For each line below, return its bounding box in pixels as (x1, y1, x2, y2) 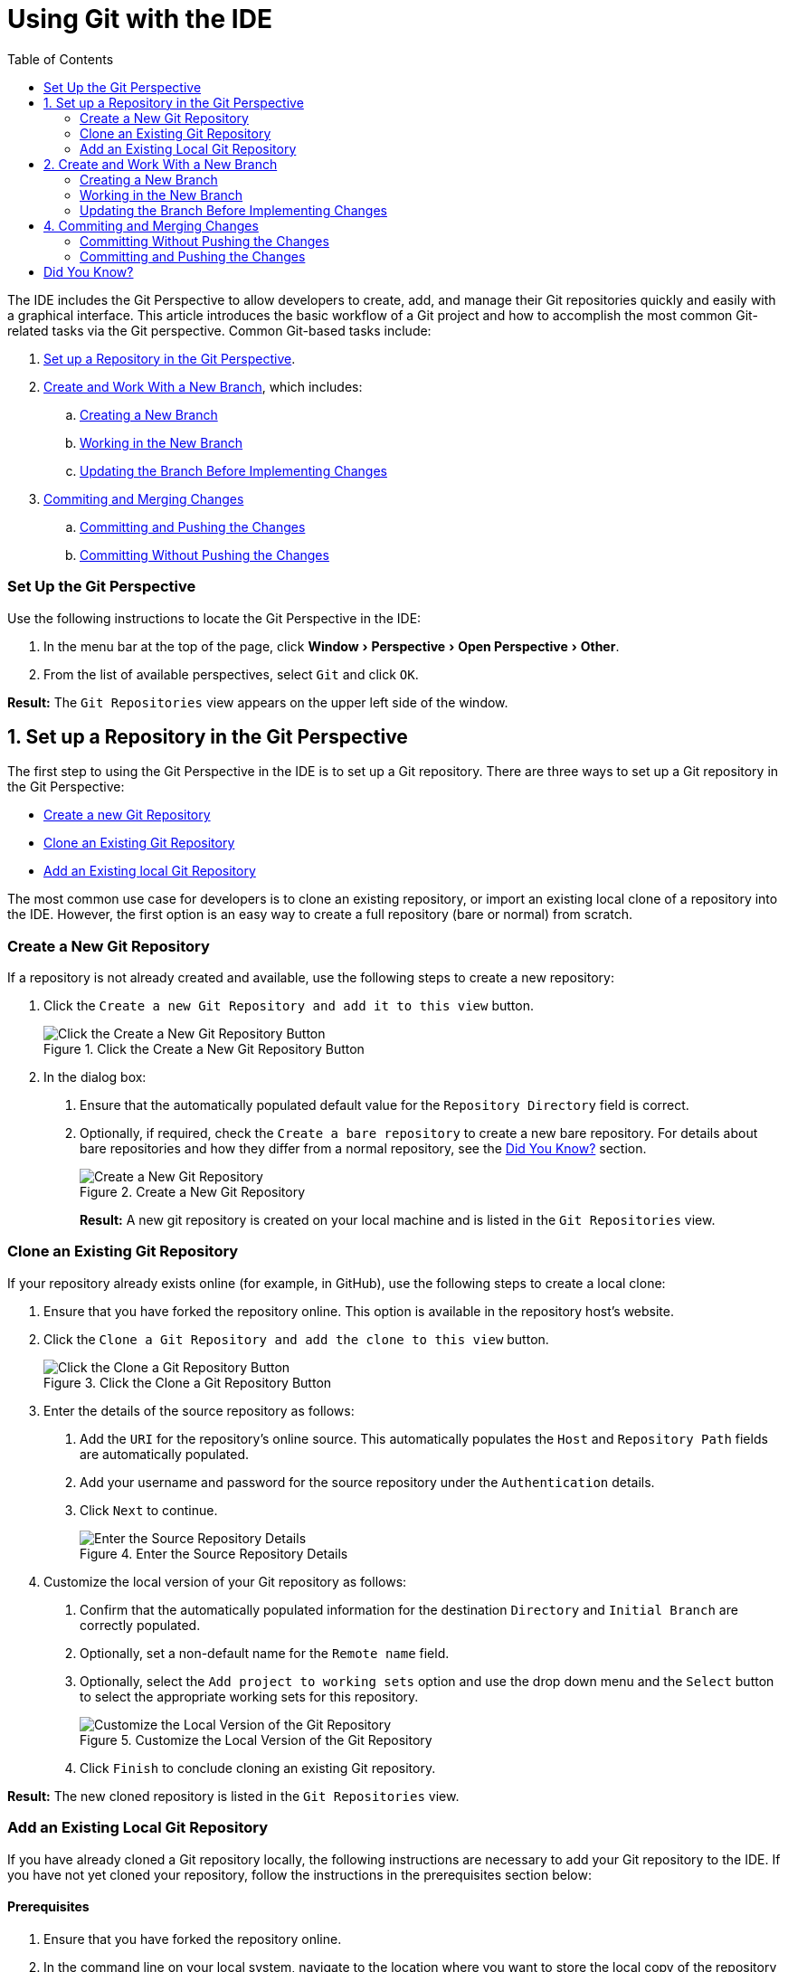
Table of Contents (7, 51, 114, 67)
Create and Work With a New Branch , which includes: (43, 378, 363, 394)
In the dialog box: (43, 1069, 147, 1086)
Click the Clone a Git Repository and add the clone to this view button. (43, 1331, 549, 1347)
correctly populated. (80, 1616, 201, 1633)
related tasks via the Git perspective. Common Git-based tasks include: (7, 322, 432, 338)
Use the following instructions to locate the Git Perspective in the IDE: (7, 610, 422, 626)
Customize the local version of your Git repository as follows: (43, 1573, 407, 1589)
